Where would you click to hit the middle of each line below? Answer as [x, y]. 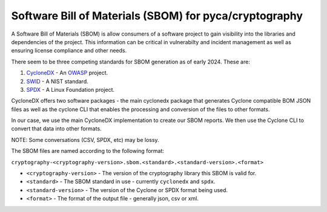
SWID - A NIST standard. [57, 81]
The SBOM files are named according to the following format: [88, 151]
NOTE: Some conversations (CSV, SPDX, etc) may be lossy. [85, 140]
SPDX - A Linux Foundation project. [71, 89]
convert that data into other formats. [57, 129]
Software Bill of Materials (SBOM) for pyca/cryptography [157, 16]
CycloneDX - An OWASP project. [67, 73]
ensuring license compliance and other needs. [69, 51]
